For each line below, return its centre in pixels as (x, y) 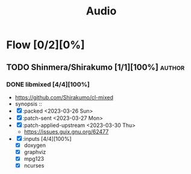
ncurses (34, 166)
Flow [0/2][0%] (46, 45)
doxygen (35, 145)
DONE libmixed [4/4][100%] (48, 84)
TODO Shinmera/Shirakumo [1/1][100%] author (95, 67)
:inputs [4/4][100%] (47, 138)
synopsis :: (28, 104)
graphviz (35, 152)
